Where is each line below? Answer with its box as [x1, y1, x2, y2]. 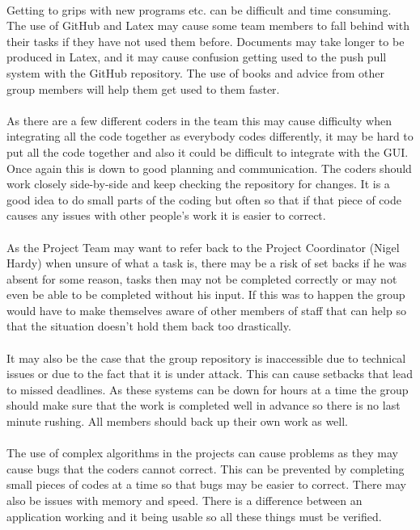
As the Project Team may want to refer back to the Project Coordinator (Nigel [6, 238, 400, 255]
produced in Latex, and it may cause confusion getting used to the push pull [6, 48, 387, 65]
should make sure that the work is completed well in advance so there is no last [6, 397, 401, 414]
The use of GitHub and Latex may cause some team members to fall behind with [6, 17, 409, 34]
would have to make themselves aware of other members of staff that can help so [6, 301, 406, 318]
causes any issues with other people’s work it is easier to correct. [6, 207, 326, 224]
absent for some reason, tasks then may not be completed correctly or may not [6, 270, 397, 287]
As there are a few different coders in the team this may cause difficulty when [6, 111, 392, 128]
